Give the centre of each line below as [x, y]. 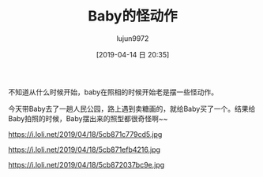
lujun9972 [133, 38]
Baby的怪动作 [133, 16]
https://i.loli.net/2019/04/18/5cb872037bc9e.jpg [86, 164]
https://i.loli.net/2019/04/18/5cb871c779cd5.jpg [85, 134]
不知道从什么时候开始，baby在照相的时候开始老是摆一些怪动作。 [113, 92]
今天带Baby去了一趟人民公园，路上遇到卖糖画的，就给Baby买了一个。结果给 [132, 109]
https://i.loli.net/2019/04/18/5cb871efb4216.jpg [84, 149]
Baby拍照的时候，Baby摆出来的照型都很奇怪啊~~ [88, 118]
